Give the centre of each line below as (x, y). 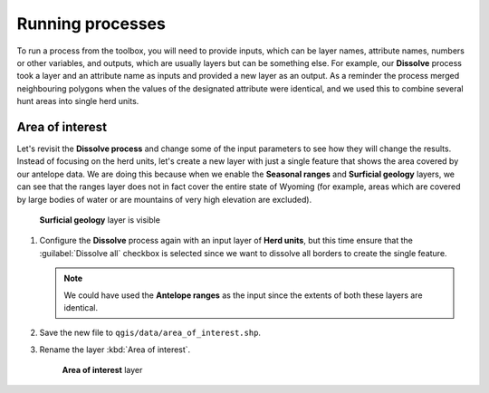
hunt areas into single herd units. (78, 101)
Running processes (91, 24)
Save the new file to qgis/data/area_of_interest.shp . (150, 333)
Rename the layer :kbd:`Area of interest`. (115, 350)
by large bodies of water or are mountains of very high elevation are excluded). (164, 199)
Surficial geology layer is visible (100, 220)
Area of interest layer (102, 370)
